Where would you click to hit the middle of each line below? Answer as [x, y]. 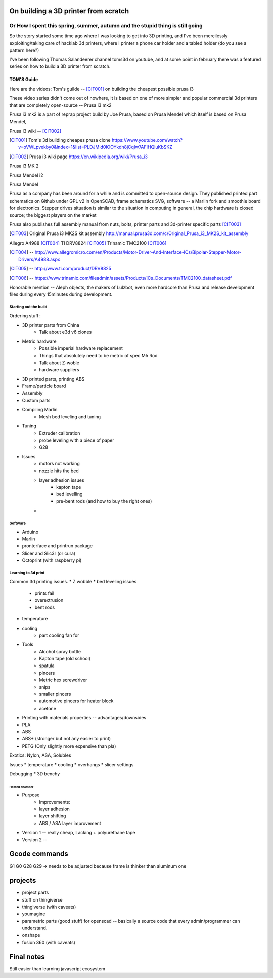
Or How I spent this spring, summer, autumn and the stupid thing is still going [106, 26]
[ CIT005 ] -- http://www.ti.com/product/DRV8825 [60, 268]
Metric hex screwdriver [63, 680]
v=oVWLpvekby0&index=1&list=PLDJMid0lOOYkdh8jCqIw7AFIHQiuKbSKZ [96, 147]
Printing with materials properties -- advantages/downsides [84, 718]
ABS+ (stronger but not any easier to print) [66, 739]
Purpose [31, 795]
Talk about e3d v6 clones [65, 332]
